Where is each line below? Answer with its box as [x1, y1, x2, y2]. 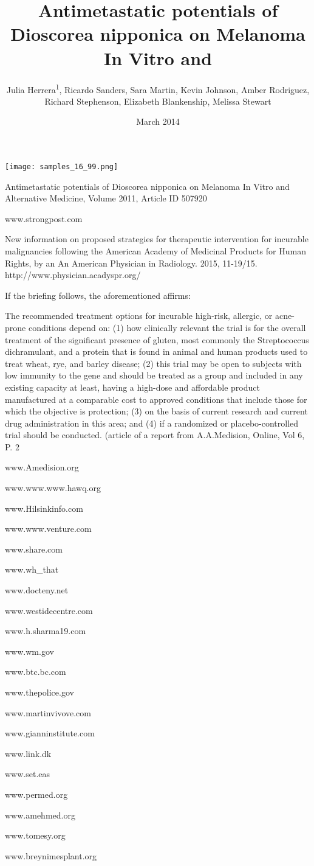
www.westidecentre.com [5, 604, 93, 616]
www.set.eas [5, 767, 50, 780]
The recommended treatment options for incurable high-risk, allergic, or [5, 309, 273, 322]
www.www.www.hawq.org [5, 481, 101, 494]
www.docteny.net [5, 584, 69, 596]
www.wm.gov [5, 644, 54, 657]
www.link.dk [5, 747, 52, 759]
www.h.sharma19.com [5, 624, 86, 637]
